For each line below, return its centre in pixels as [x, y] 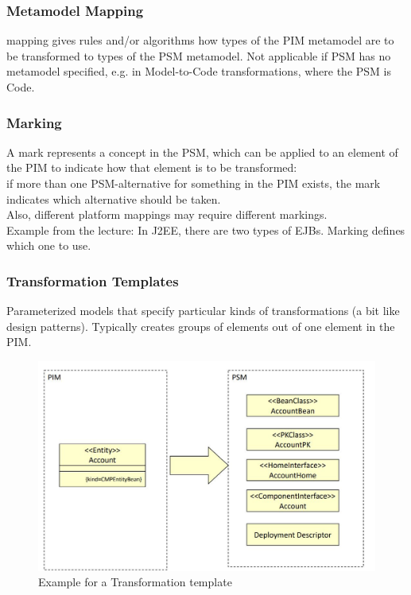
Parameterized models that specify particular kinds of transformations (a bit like [203, 311]
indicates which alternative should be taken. [114, 198]
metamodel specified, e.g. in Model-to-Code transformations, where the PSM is [199, 71]
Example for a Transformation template [135, 582]
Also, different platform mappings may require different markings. [167, 214]
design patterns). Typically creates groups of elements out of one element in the [201, 326]
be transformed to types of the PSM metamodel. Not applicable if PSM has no [199, 55]
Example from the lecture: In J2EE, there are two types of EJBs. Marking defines [206, 229]
